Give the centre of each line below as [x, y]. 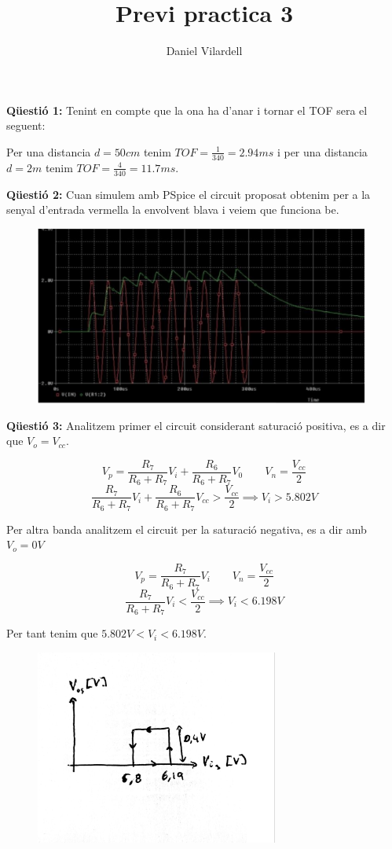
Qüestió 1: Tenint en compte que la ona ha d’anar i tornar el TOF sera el [187, 110]
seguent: [26, 125]
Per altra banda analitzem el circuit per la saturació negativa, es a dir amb [187, 529]
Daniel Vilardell [204, 51]
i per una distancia [322, 151]
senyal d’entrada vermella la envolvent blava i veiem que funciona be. [173, 209]
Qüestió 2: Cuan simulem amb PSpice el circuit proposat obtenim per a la [189, 194]
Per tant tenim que [52, 633]
